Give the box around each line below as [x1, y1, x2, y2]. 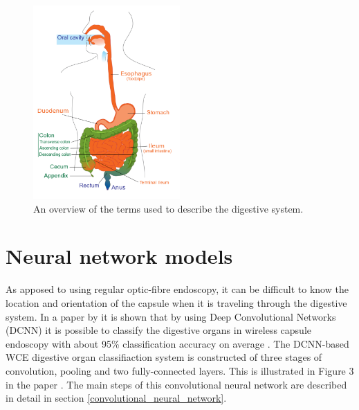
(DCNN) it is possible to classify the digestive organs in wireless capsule [6, 323, 311, 337]
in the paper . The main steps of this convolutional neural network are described [6, 377, 347, 391]
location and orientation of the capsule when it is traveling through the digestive [6, 296, 347, 310]
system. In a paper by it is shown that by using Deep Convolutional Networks [6, 309, 336, 323]
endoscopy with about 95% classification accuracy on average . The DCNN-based [6, 336, 349, 350]
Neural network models [6, 242, 233, 270]
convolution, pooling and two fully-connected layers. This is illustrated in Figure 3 [6, 363, 354, 377]
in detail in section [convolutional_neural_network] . [6, 391, 227, 405]
